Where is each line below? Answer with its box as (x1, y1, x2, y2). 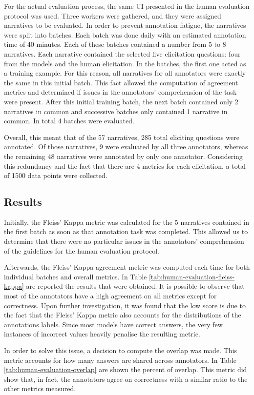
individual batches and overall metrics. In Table (4, 271, 147, 281)
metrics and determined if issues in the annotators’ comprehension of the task (4, 87, 237, 97)
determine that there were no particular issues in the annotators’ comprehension (4, 236, 244, 246)
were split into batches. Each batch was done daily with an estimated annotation (4, 29, 246, 39)
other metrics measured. (4, 383, 76, 394)
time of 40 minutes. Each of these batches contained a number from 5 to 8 (4, 39, 226, 49)
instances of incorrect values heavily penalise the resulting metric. (4, 329, 200, 339)
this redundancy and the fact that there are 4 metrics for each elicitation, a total (4, 160, 246, 171)
